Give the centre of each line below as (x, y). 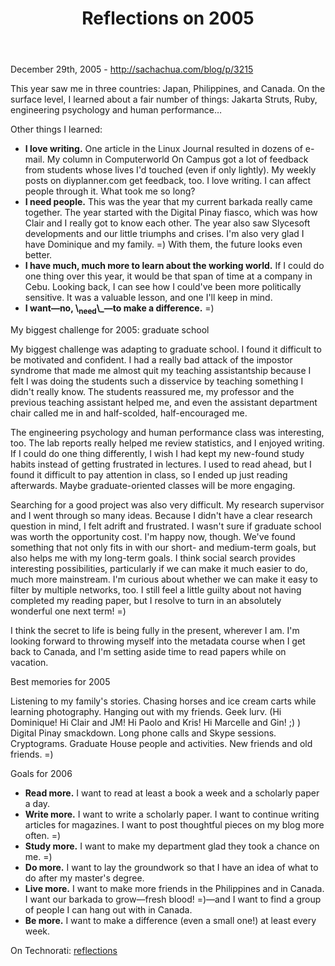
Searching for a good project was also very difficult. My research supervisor (167, 504)
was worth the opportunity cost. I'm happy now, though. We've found (153, 536)
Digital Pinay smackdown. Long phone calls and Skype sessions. (143, 733)
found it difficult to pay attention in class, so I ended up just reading (149, 474)
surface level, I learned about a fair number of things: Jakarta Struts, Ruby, (164, 99)
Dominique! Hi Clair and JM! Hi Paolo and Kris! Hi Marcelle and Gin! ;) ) (156, 722)
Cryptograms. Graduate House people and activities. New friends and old (161, 743)
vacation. (29, 662)
